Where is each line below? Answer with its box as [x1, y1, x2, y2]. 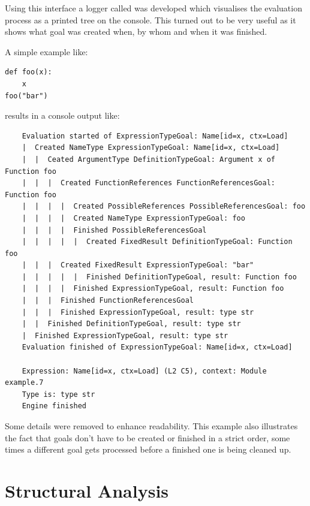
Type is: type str [22, 390, 95, 399]
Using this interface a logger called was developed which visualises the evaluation [5, 2, 302, 14]
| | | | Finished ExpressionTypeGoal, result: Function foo [22, 284, 284, 293]
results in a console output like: [5, 109, 120, 122]
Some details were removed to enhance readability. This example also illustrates [5, 420, 298, 432]
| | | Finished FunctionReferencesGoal [22, 296, 194, 305]
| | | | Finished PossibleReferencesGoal [22, 225, 207, 234]
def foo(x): [5, 68, 52, 77]
